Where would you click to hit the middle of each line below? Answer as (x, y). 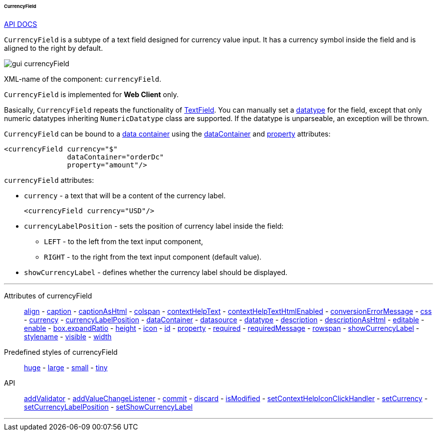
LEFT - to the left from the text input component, (124, 241)
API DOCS (21, 24)
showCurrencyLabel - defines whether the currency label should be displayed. (156, 272)
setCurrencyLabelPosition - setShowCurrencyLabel (109, 407)
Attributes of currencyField (48, 295)
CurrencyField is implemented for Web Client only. (91, 94)
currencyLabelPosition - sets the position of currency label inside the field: (154, 226)
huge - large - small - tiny (66, 367)
